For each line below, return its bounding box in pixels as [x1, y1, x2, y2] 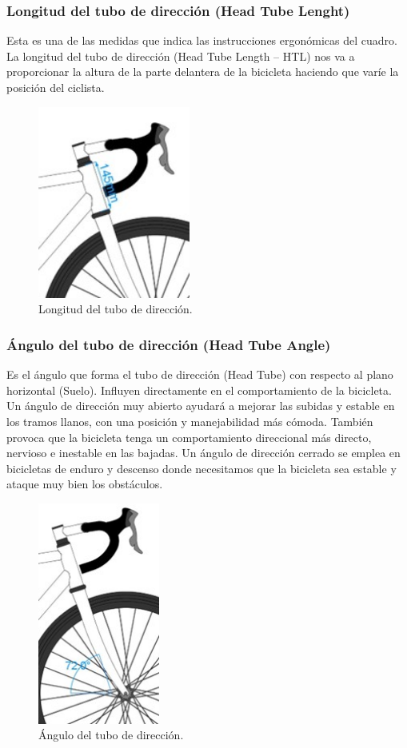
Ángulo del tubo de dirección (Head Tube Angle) [6, 334, 331, 354]
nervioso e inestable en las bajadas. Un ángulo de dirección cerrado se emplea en [6, 444, 401, 461]
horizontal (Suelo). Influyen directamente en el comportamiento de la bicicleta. [6, 381, 392, 398]
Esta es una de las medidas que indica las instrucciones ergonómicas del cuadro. [6, 32, 397, 49]
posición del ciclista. [6, 79, 105, 95]
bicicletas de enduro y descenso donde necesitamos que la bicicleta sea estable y [6, 460, 397, 476]
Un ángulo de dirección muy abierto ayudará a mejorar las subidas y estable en [6, 397, 395, 414]
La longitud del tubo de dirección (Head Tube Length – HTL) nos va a [6, 47, 355, 64]
